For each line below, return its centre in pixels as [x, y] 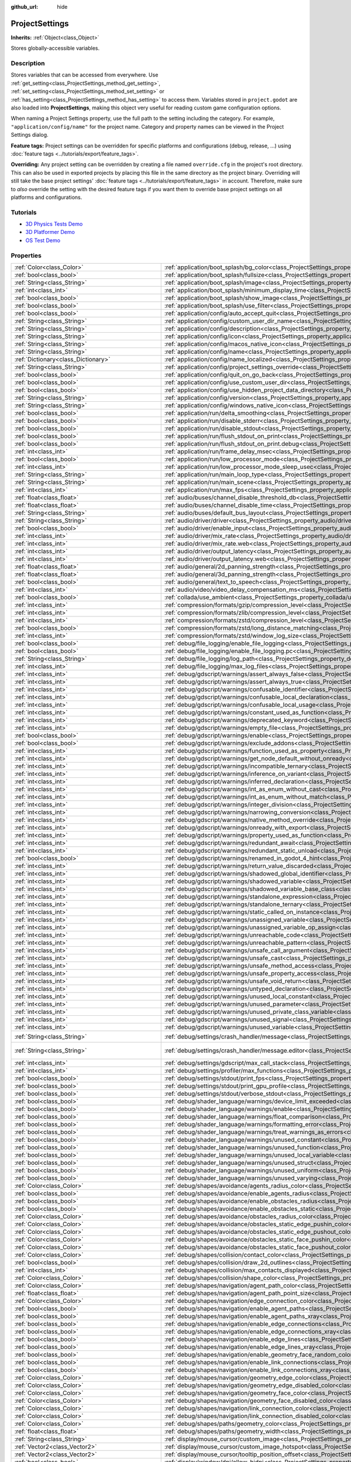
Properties [26, 256]
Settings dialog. [30, 135]
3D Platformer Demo [50, 232]
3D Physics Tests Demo [54, 224]
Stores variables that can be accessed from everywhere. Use [85, 75]
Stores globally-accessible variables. [55, 48]
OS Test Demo [43, 240]
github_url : [24, 7]
